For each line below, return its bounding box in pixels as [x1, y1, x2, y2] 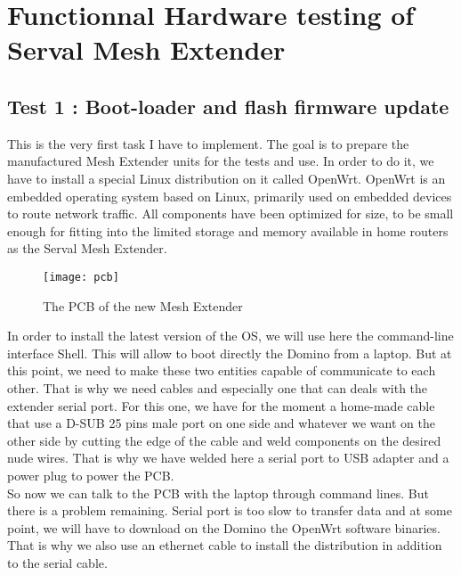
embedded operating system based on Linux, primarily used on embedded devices [7, 186, 452, 205]
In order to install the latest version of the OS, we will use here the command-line [7, 326, 454, 345]
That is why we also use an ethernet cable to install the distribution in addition [7, 536, 442, 554]
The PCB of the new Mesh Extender [43, 296, 243, 315]
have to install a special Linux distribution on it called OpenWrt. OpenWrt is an [7, 168, 446, 187]
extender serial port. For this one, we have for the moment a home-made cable [7, 396, 435, 415]
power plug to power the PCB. [7, 465, 174, 484]
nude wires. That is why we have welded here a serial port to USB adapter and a [7, 448, 449, 467]
